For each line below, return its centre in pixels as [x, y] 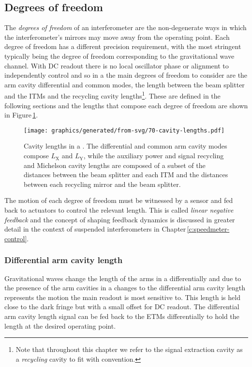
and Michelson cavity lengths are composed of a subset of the [115, 165]
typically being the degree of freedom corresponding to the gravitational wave [119, 56]
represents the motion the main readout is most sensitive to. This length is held [122, 297]
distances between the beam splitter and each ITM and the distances [126, 175]
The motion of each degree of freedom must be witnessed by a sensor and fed [119, 200]
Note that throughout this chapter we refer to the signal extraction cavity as [129, 349]
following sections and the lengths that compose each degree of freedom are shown [126, 105]
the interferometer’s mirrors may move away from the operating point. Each [117, 37]
